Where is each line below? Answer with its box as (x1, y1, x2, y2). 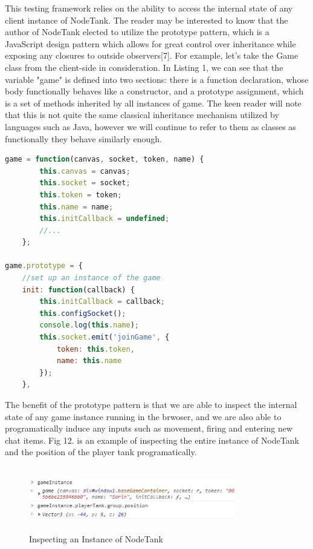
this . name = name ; (39, 202, 114, 211)
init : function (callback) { (22, 285, 135, 294)
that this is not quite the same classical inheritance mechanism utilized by (5, 108, 279, 121)
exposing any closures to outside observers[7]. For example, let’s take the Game (5, 49, 298, 62)
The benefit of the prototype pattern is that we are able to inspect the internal (5, 398, 297, 410)
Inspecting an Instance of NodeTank (29, 533, 163, 545)
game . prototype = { (5, 261, 83, 271)
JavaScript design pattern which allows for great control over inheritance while (5, 37, 296, 50)
